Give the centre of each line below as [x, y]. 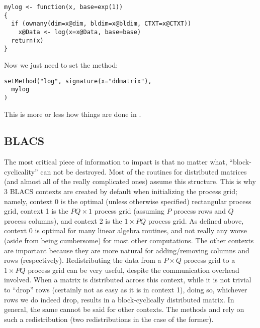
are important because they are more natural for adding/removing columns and [127, 250]
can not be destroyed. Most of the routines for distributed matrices [144, 171]
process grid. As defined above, [196, 220]
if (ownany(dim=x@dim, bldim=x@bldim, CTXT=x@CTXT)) [101, 24]
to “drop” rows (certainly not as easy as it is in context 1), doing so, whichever [126, 290]
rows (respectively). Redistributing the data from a [83, 260]
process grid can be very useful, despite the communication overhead [134, 270]
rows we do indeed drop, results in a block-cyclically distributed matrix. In [119, 299]
